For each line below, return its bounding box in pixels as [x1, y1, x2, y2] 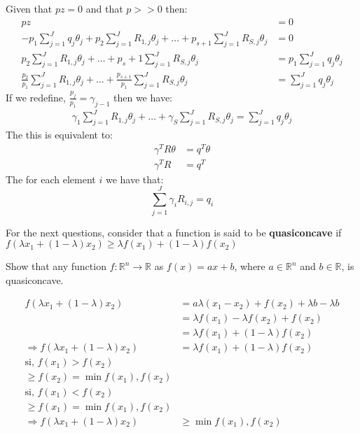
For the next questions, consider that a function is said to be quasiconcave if [6, 225, 342, 239]
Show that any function [6, 259, 106, 274]
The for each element [6, 171, 96, 186]
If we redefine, [6, 90, 66, 104]
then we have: [113, 90, 172, 104]
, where [234, 259, 265, 274]
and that [85, 1, 123, 15]
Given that [6, 1, 53, 15]
